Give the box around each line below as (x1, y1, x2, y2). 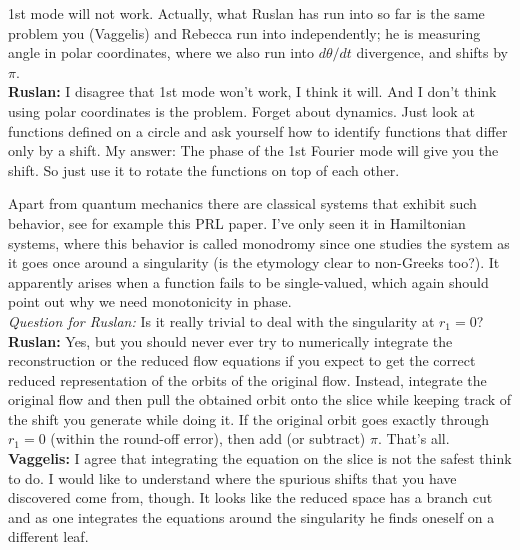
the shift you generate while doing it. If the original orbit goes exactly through (8, 408, 490, 429)
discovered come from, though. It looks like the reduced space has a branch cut (8, 487, 493, 508)
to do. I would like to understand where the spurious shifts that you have (8, 467, 457, 488)
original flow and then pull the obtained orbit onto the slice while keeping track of (8, 389, 512, 410)
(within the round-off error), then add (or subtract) (50, 428, 366, 449)
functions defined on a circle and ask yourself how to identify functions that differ (8, 120, 508, 141)
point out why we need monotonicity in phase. (8, 291, 292, 312)
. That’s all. (377, 428, 450, 449)
